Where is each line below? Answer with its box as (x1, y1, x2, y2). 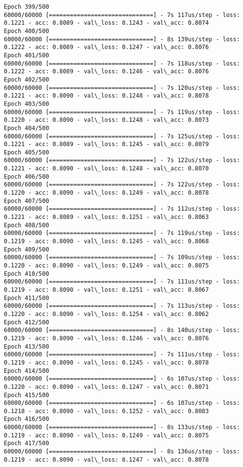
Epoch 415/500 (4, 391, 49, 399)
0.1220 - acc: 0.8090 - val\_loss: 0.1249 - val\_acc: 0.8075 (4, 262, 209, 269)
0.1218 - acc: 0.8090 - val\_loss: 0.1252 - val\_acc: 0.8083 (4, 407, 209, 415)
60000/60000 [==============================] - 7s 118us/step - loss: (4, 60, 240, 67)
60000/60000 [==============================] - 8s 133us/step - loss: (4, 424, 240, 431)
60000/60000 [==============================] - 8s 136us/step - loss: (4, 448, 240, 455)
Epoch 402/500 (4, 76, 49, 83)
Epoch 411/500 (4, 294, 49, 301)
